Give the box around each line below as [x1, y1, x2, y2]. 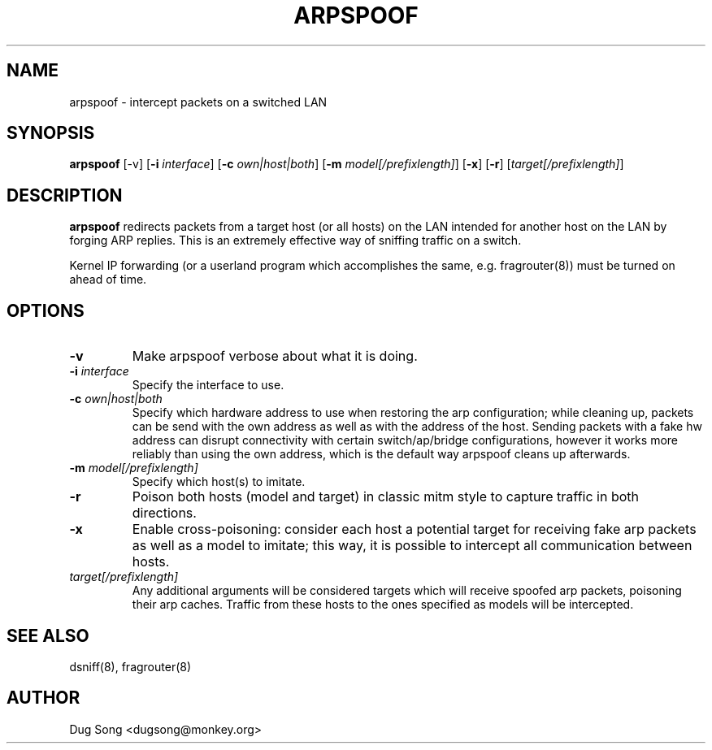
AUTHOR [7, 687, 80, 709]
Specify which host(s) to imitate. [132, 475, 306, 489]
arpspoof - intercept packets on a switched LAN [69, 94, 328, 109]
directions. [132, 505, 197, 522]
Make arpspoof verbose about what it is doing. [132, 348, 418, 365]
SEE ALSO [7, 625, 89, 646]
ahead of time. [69, 272, 147, 287]
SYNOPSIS [7, 123, 95, 144]
